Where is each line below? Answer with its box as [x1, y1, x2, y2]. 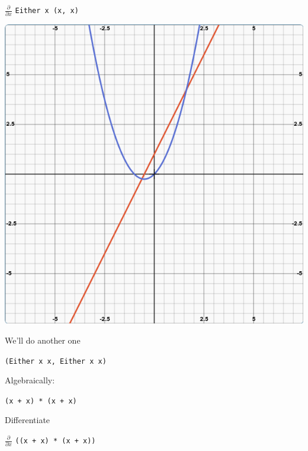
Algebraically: [5, 374, 55, 386]
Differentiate [5, 414, 50, 426]
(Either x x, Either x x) [5, 357, 107, 366]
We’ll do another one [5, 334, 81, 346]
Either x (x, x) [15, 7, 79, 15]
